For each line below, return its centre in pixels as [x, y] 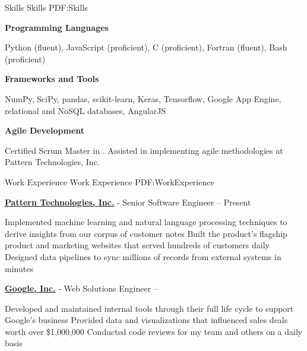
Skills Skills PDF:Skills [46, 7]
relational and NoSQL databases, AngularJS [86, 110]
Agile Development [45, 130]
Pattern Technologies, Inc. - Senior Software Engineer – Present [128, 202]
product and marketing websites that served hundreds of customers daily [137, 245]
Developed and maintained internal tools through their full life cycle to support [149, 308]
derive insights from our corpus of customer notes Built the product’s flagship [146, 233]
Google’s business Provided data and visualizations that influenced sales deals [146, 320]
